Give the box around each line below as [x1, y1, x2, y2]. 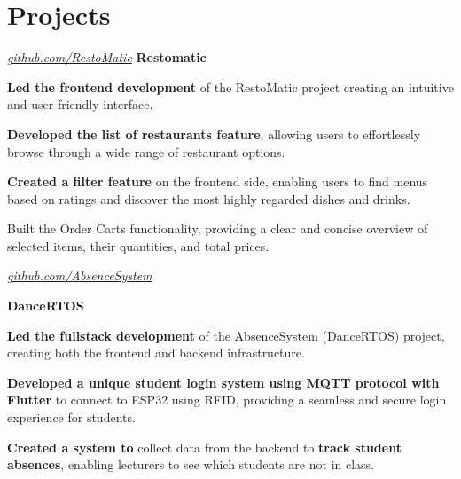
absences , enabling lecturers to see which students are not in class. [7, 455, 374, 474]
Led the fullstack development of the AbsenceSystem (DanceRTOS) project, [7, 326, 445, 344]
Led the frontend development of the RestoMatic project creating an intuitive [7, 77, 454, 96]
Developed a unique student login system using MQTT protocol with [7, 373, 440, 391]
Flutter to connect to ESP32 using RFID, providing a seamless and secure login [7, 390, 447, 409]
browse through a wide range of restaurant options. [7, 142, 285, 161]
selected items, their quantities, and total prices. [7, 236, 270, 255]
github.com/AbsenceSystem [7, 266, 152, 285]
